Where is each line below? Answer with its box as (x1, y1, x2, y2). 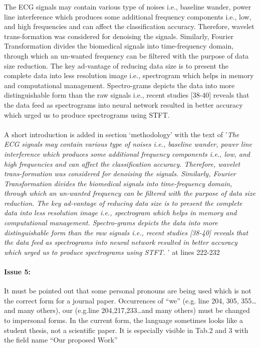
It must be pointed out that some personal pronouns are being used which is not (4, 285, 251, 296)
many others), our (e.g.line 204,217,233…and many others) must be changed (18, 305, 250, 315)
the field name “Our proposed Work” (4, 334, 118, 345)
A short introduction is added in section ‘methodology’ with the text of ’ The (4, 129, 239, 139)
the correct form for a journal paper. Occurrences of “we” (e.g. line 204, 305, (4, 295, 239, 305)
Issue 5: (4, 266, 31, 277)
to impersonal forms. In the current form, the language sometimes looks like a (4, 315, 243, 325)
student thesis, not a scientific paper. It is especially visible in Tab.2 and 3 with (4, 324, 248, 335)
